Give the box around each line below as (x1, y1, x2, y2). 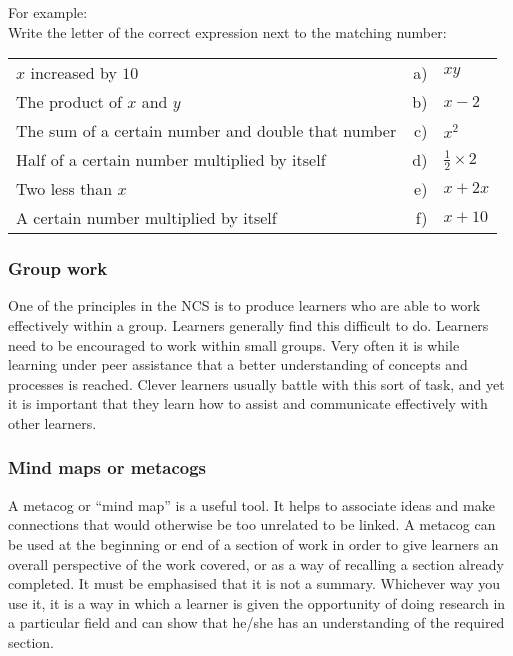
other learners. (8, 412, 97, 433)
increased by (30, 61, 117, 85)
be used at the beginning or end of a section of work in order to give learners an (8, 533, 499, 554)
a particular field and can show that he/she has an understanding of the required (8, 612, 505, 633)
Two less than (16, 177, 113, 201)
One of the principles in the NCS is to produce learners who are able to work (8, 295, 481, 316)
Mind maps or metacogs (8, 455, 206, 480)
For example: (8, 2, 88, 22)
